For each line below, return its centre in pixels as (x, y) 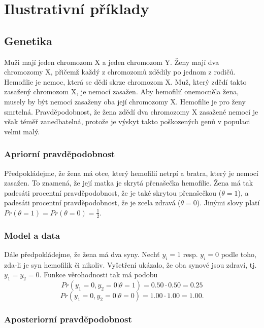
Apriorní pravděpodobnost (60, 154)
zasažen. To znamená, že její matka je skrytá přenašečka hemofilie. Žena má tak (129, 183)
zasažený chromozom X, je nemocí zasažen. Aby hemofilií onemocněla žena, (122, 92)
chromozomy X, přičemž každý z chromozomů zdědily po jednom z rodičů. (120, 72)
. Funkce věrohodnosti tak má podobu (98, 275)
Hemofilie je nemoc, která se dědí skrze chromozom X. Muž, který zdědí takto (125, 81)
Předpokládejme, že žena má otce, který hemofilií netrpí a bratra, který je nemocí (131, 173)
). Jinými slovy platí (228, 203)
